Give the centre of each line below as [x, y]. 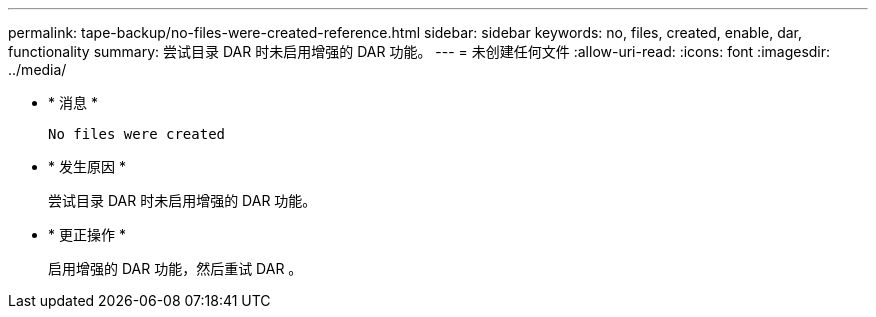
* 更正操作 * [87, 234]
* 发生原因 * [87, 166]
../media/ [37, 69]
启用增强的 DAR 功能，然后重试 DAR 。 [175, 268]
